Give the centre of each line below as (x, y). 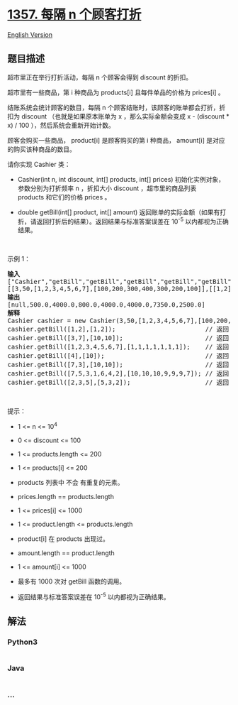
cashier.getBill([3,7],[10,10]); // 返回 (118, 338)
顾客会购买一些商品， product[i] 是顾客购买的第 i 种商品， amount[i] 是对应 (116, 140)
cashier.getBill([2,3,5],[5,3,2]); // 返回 (118, 383)
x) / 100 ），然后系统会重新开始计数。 (61, 125)
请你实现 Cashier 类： (39, 164)
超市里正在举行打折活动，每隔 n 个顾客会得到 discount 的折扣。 (100, 77)
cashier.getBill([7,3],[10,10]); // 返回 (118, 365)
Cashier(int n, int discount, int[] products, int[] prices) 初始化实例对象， (121, 179)
